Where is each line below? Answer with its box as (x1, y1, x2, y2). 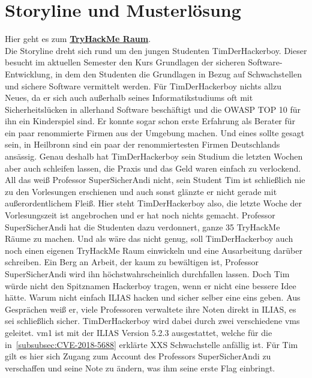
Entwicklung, (5, 67, 53, 80)
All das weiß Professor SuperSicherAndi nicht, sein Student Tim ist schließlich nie (5, 173, 305, 186)
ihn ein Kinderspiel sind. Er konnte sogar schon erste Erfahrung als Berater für (5, 115, 296, 127)
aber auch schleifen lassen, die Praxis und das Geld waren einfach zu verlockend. (5, 161, 301, 174)
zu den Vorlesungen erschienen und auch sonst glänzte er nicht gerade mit (5, 185, 277, 197)
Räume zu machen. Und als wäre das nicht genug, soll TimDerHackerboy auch (5, 232, 293, 245)
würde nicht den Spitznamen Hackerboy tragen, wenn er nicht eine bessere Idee (5, 279, 296, 292)
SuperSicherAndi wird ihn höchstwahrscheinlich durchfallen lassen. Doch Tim (5, 268, 290, 280)
